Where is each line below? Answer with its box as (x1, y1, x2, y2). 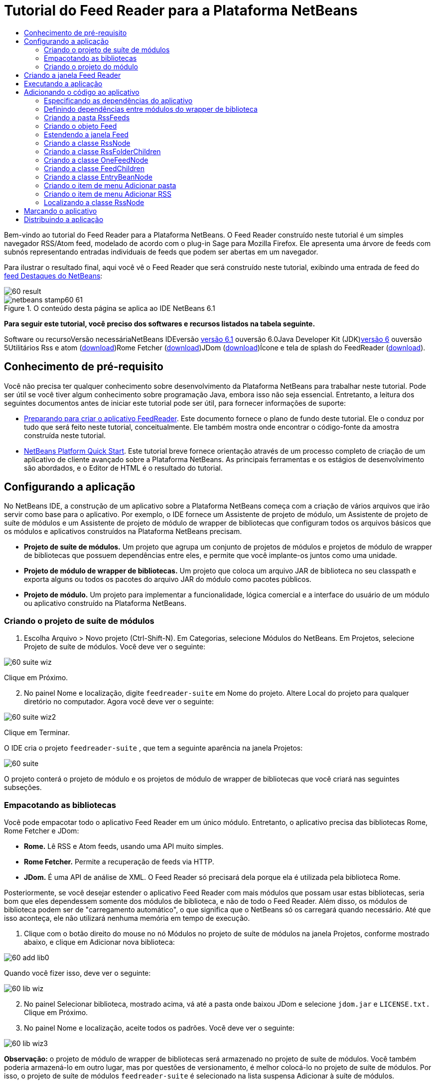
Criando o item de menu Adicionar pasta (44, 181, 176, 190)
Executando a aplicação (24, 79, 103, 88)
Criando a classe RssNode (44, 138, 131, 147)
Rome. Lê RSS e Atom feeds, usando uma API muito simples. (24, 841, 224, 850)
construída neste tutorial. (24, 431, 106, 440)
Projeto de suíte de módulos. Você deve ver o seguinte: (24, 642, 205, 651)
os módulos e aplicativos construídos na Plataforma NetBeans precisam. (4, 527, 242, 536)
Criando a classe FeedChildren (44, 164, 145, 173)
